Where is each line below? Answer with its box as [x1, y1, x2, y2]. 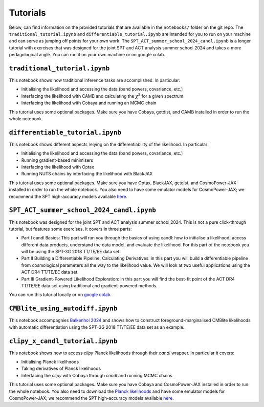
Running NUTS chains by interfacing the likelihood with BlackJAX [21, 171, 153, 177]
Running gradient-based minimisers [21, 157, 93, 163]
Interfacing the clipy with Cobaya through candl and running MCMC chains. [21, 372, 174, 378]
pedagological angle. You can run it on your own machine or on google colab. [9, 52, 166, 58]
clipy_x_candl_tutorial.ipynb [9, 337, 118, 345]
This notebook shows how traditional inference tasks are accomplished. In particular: [9, 77, 180, 83]
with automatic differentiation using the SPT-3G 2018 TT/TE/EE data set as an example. [9, 324, 185, 330]
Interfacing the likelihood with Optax [21, 164, 94, 170]
